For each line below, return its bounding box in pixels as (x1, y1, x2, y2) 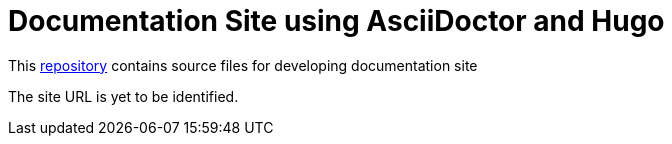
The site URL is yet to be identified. (8, 87, 239, 105)
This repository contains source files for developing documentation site (8, 56, 478, 74)
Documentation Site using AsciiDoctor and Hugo (8, 4, 665, 38)
